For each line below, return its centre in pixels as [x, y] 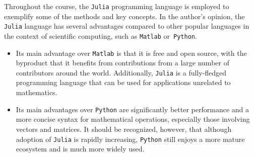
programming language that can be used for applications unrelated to [123, 82]
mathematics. [37, 92]
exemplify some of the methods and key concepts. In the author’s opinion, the [124, 16]
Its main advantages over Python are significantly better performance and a [132, 109]
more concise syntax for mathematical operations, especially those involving [133, 119]
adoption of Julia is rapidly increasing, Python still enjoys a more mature [130, 139]
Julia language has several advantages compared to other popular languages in [127, 26]
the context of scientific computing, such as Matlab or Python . [101, 35]
